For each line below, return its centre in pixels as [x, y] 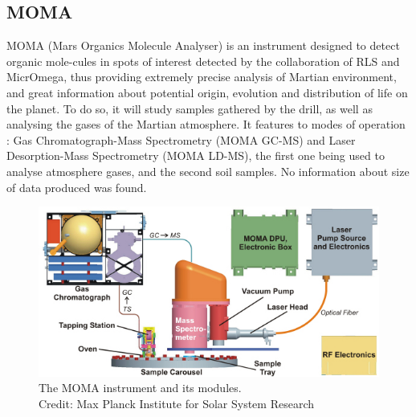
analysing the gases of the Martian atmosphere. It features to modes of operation [206, 124]
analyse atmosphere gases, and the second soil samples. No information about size [208, 171]
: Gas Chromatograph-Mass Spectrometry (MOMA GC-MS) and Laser [181, 139]
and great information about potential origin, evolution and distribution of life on [207, 92]
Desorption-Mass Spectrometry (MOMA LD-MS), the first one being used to [196, 155]
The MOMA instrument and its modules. [140, 388]
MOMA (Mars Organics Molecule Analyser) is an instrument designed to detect [203, 45]
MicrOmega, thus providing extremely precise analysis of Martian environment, [202, 77]
